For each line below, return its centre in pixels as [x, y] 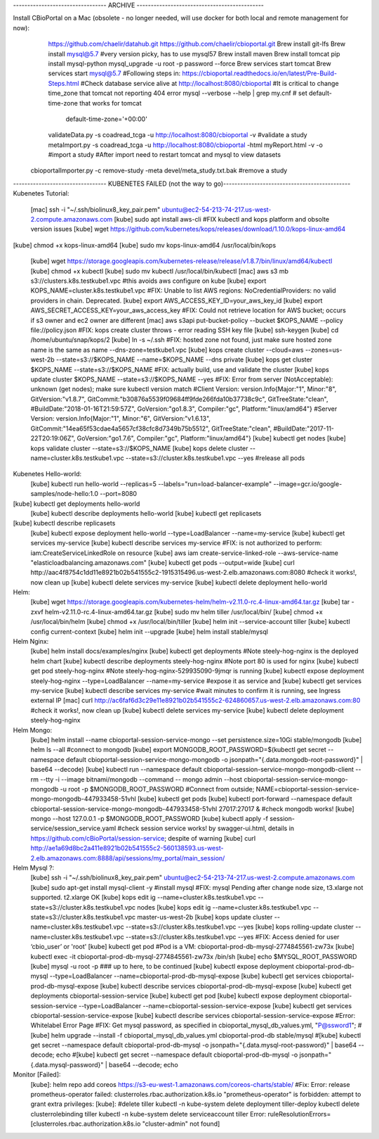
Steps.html [64, 83]
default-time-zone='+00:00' [106, 119]
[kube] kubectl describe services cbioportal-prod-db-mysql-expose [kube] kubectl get [226, 986]
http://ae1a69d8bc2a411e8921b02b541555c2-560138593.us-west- [127, 848]
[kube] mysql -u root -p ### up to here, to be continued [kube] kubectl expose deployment [162, 966]
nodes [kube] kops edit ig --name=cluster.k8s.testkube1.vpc [224, 907]
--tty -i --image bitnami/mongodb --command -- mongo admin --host [141, 779]
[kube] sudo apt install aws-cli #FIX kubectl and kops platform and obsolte [222, 219]
